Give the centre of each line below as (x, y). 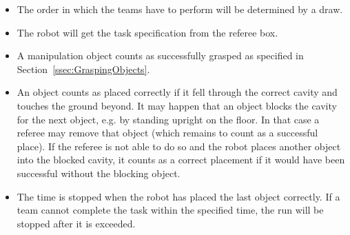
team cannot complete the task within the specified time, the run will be (170, 210)
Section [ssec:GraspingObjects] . (83, 69)
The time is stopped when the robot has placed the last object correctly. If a (178, 196)
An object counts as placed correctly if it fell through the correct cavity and (177, 92)
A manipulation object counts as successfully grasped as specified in (160, 55)
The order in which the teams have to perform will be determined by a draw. (180, 9)
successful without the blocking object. (99, 173)
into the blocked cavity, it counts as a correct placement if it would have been (181, 160)
